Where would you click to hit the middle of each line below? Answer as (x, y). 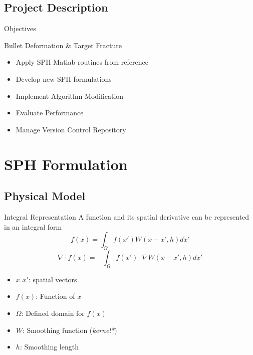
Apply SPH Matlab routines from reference (82, 62)
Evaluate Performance (50, 113)
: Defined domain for (53, 313)
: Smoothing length (49, 347)
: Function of (55, 296)
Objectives (20, 28)
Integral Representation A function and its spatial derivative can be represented (127, 216)
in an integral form (33, 226)
